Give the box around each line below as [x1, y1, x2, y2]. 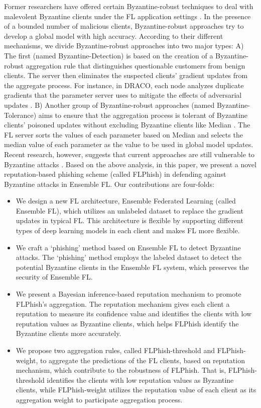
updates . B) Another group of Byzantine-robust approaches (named [4, 99, 215, 110]
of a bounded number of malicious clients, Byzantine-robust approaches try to [4, 21, 244, 31]
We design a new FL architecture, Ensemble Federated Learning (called [16, 195, 236, 206]
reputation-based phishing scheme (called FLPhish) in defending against [4, 169, 226, 179]
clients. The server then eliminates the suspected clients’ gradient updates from [4, 70, 248, 81]
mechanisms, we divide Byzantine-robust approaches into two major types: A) [4, 40, 244, 51]
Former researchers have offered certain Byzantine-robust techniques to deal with [4, 1, 253, 11]
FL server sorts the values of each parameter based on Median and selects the [4, 129, 243, 140]
